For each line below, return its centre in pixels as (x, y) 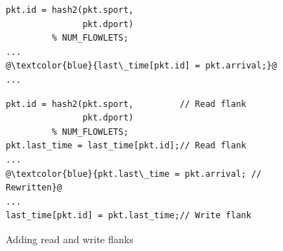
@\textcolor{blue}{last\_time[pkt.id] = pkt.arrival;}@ (141, 66)
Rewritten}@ (34, 188)
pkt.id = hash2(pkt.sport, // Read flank (126, 104)
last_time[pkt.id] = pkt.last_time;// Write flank (129, 216)
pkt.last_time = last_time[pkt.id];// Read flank (126, 146)
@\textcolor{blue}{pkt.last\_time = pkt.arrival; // (134, 174)
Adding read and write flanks (70, 239)
